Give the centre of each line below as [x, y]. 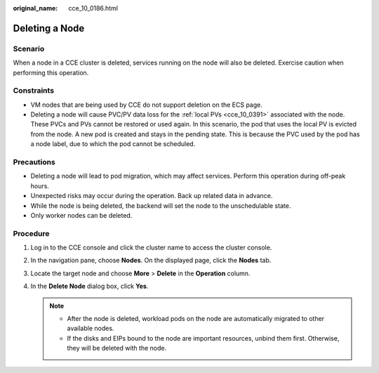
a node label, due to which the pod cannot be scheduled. [113, 144]
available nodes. [91, 328]
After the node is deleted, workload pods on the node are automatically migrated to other [196, 319]
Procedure [31, 233]
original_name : [35, 8]
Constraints [34, 91]
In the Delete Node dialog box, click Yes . [89, 286]
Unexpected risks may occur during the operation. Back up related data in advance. [152, 196]
